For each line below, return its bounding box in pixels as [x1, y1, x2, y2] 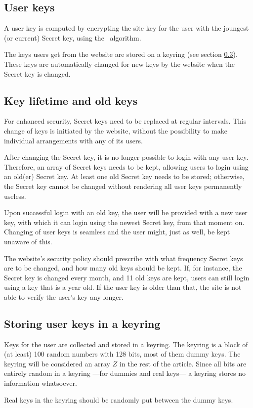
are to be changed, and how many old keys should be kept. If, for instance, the [4, 263, 242, 273]
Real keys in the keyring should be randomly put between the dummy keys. [4, 394, 233, 405]
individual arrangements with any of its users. [4, 135, 143, 145]
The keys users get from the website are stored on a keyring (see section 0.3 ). [4, 49, 238, 59]
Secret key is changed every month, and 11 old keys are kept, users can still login [4, 272, 250, 282]
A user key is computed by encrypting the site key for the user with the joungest [4, 23, 249, 33]
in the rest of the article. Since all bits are [119, 358, 247, 368]
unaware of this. [4, 236, 52, 246]
